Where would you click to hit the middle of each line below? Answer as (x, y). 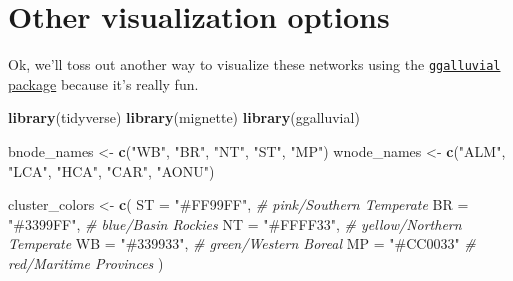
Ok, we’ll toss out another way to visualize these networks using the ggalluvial (254, 64)
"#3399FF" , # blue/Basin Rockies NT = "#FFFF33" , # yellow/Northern (235, 223)
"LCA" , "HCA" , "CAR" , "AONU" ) (111, 170)
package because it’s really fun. (103, 83)
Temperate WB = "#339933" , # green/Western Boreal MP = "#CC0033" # (242, 243)
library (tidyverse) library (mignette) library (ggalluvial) (184, 117)
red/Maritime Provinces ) (86, 262)
